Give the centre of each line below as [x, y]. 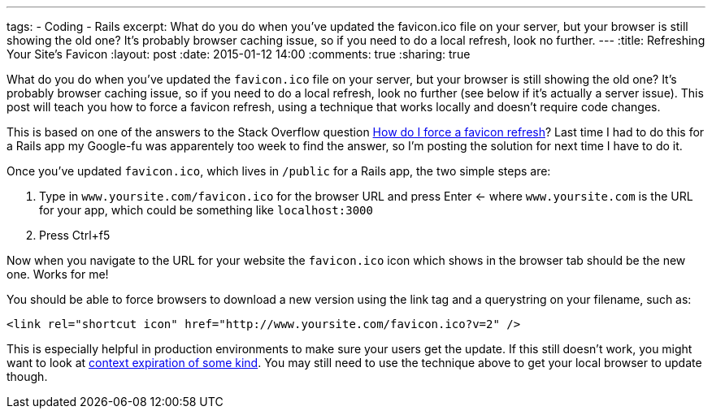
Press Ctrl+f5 [75, 235]
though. [27, 376]
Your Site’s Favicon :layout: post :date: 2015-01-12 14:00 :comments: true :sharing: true [239, 54]
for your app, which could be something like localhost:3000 [206, 210]
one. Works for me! [58, 274]
